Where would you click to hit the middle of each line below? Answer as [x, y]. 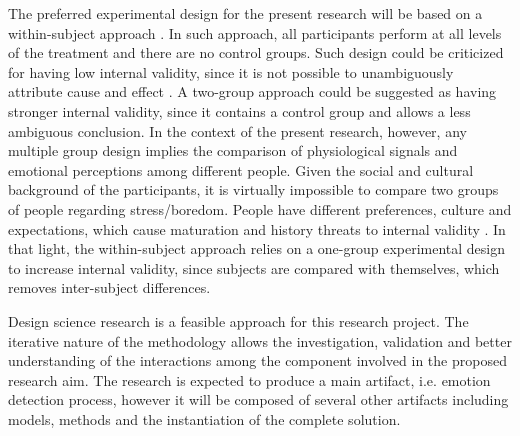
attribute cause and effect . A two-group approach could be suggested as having [252, 91]
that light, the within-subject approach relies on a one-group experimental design [257, 248]
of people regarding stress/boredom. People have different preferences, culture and [260, 208]
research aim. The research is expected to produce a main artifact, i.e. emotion [249, 379]
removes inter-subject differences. [109, 287]
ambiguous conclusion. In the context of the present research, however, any [237, 130]
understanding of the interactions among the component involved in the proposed [257, 360]
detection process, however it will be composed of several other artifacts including [258, 399]
